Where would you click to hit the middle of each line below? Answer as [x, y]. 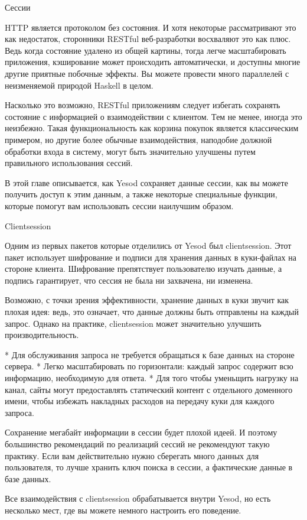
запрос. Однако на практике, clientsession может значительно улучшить [133, 323]
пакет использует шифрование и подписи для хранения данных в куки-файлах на [151, 257]
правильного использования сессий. [69, 163]
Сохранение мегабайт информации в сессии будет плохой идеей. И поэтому [141, 432]
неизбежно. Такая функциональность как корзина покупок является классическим [152, 128]
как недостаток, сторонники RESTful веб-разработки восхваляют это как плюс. [148, 39]
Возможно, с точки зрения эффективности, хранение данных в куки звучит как [147, 300]
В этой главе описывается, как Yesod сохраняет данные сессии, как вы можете [146, 182]
